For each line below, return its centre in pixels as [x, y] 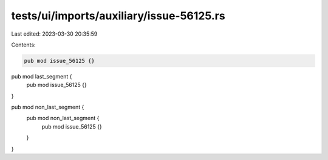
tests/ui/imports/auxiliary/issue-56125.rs [118, 16]
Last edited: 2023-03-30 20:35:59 [54, 34]
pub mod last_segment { [42, 76]
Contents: [23, 45]
